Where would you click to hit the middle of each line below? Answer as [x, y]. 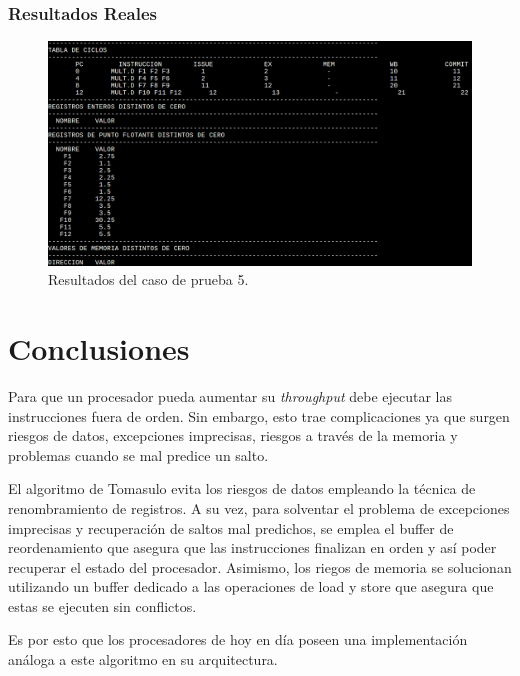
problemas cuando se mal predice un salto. [138, 454]
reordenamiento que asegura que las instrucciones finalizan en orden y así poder [252, 547]
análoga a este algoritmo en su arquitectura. [143, 659]
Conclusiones [99, 348]
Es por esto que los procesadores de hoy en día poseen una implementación [238, 639]
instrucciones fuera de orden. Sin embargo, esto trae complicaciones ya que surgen [259, 415]
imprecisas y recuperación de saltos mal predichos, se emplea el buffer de [231, 527]
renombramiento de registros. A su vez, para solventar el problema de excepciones [259, 507]
